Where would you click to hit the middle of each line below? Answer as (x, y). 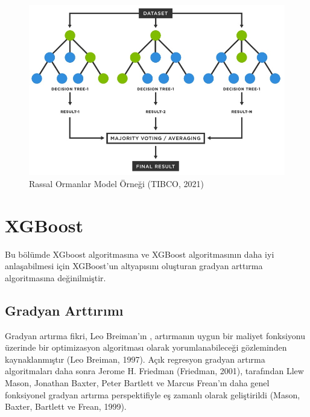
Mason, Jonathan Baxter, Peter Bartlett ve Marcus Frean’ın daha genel (137, 382)
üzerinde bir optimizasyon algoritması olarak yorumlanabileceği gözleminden (146, 347)
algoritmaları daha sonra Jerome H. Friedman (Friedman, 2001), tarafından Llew (154, 371)
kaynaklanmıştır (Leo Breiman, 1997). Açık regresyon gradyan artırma (135, 359)
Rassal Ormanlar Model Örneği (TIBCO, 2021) (116, 183)
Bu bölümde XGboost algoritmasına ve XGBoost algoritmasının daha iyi (140, 254)
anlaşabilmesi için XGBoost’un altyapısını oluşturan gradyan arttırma (134, 266)
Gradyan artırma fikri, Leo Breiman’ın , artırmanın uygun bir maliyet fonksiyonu (155, 335)
